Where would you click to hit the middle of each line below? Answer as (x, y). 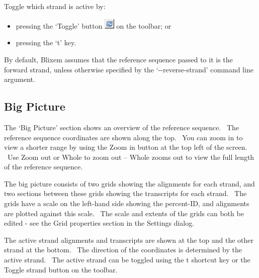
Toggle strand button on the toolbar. (61, 269)
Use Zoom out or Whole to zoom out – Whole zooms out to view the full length (131, 157)
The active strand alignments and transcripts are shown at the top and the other (129, 240)
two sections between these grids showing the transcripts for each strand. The (125, 193)
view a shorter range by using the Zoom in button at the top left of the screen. (126, 147)
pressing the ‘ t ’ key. (46, 42)
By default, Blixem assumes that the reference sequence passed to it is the (118, 59)
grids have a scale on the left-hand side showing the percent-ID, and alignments (127, 203)
